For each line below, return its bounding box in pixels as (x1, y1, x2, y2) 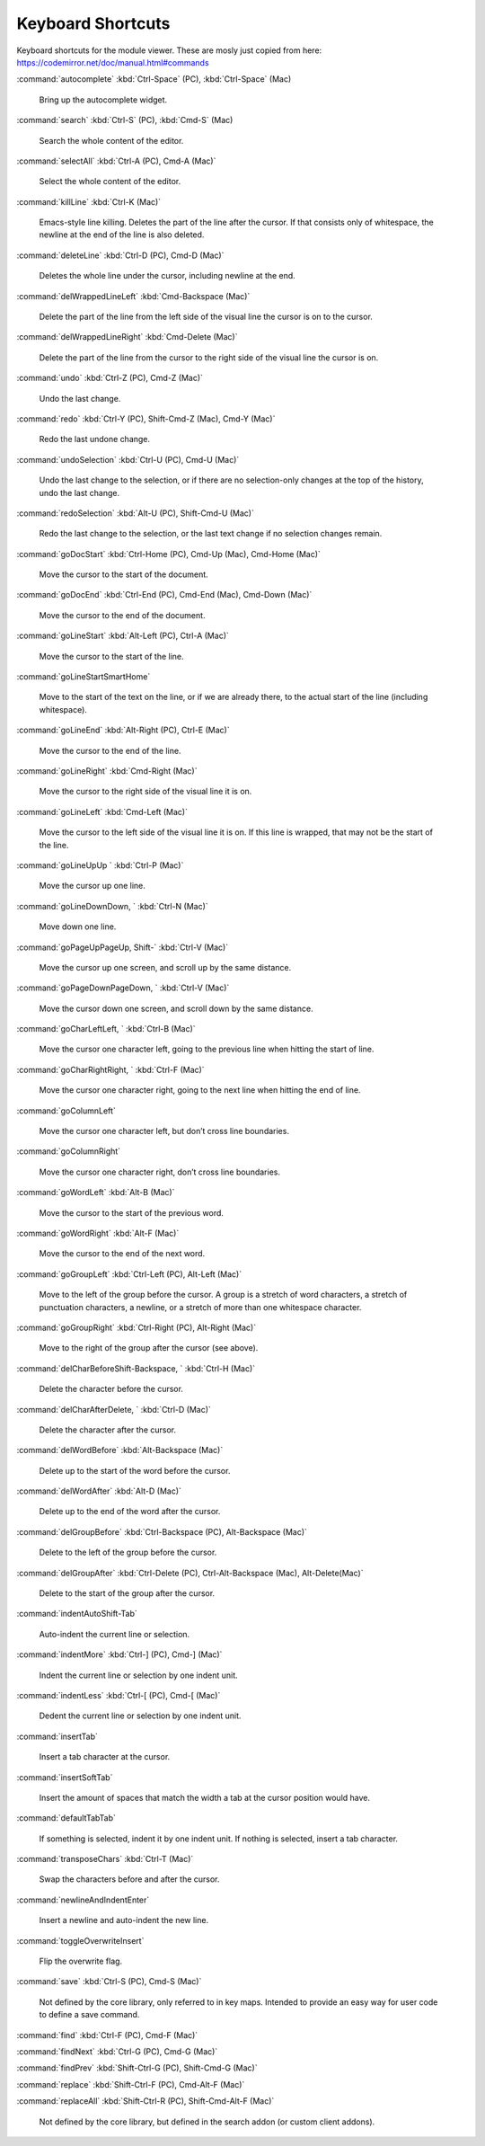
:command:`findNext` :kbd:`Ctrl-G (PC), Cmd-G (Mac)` (16, 2046, 218, 2057)
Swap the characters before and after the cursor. (39, 1874, 220, 1884)
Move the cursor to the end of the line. (39, 745, 181, 756)
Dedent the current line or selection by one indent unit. (39, 1710, 242, 1721)
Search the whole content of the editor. (39, 135, 184, 146)
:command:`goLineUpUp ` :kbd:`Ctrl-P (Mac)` (16, 859, 184, 871)
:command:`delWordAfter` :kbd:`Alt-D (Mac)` (16, 1485, 181, 1496)
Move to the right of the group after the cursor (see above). (39, 1343, 259, 1353)
